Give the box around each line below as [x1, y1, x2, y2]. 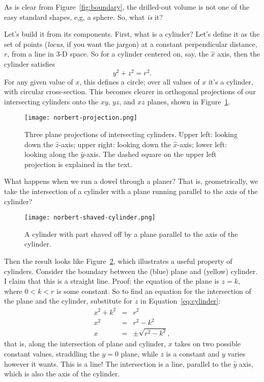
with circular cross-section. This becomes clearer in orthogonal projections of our [4, 86, 256, 97]
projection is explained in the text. [24, 158, 132, 169]
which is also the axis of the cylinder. [4, 368, 120, 379]
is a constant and [166, 348, 220, 359]
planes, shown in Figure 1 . [147, 96, 230, 106]
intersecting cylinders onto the [4, 96, 98, 106]
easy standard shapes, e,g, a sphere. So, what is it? [4, 11, 163, 22]
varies [227, 348, 246, 359]
